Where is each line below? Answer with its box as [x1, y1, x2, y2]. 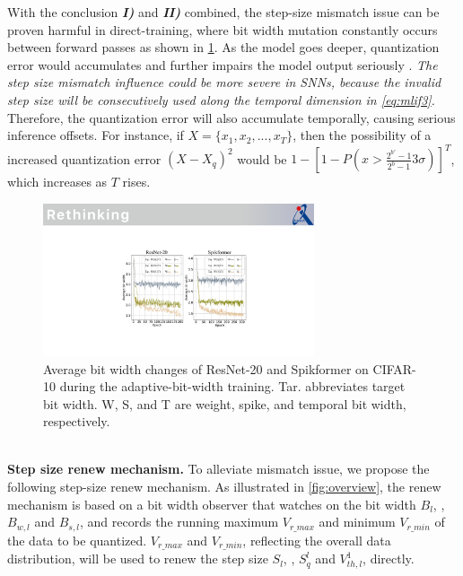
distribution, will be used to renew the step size [7, 549, 268, 568]
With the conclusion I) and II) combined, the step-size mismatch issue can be [7, 3, 440, 21]
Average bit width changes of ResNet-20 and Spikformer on [43, 359, 369, 378]
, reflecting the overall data [242, 530, 391, 549]
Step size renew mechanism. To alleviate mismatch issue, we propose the [7, 459, 430, 478]
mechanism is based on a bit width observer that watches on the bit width [7, 494, 416, 513]
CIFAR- [372, 359, 416, 378]
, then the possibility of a [293, 126, 432, 144]
